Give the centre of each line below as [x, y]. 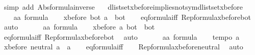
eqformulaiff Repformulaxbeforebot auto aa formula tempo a [122, 36]
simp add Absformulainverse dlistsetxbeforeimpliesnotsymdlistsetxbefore [123, 7]
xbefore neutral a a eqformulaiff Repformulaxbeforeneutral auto [123, 47]
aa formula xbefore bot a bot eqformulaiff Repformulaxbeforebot [132, 17]
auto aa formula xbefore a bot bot [79, 27]
